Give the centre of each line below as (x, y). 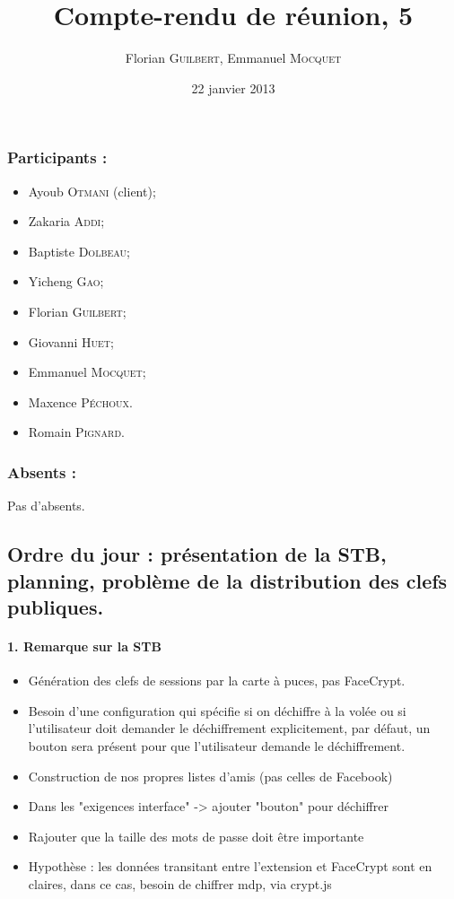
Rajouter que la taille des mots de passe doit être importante (196, 836)
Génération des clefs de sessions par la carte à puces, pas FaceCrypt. (217, 681)
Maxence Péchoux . (80, 401)
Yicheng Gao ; (66, 281)
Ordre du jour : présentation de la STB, (197, 554)
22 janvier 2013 (233, 87)
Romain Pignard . (77, 432)
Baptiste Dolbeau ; (79, 251)
